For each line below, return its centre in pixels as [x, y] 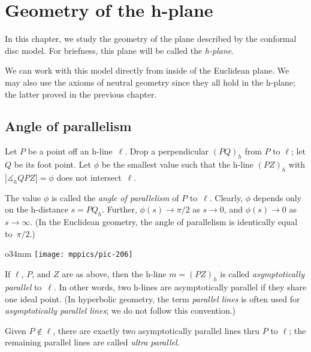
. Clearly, [226, 197]
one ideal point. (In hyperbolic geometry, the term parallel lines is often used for [153, 298]
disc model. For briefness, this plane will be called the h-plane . [120, 50]
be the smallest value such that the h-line [178, 164]
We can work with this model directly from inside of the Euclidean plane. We [147, 70]
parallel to [23, 286]
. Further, [120, 209]
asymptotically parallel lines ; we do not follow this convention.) [120, 310]
